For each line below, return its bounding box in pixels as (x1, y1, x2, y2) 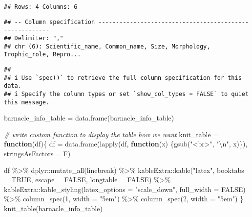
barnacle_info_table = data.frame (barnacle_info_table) (4, 113, 174, 123)
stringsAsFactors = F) (4, 148, 71, 158)
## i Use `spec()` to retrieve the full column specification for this (4, 74, 242, 81)
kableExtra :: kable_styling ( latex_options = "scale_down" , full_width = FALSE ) (4, 184, 246, 194)
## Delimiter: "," (4, 34, 63, 42)
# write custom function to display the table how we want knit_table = (4, 129, 219, 139)
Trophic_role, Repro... (4, 51, 81, 58)
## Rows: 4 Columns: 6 (4, 3, 78, 10)
